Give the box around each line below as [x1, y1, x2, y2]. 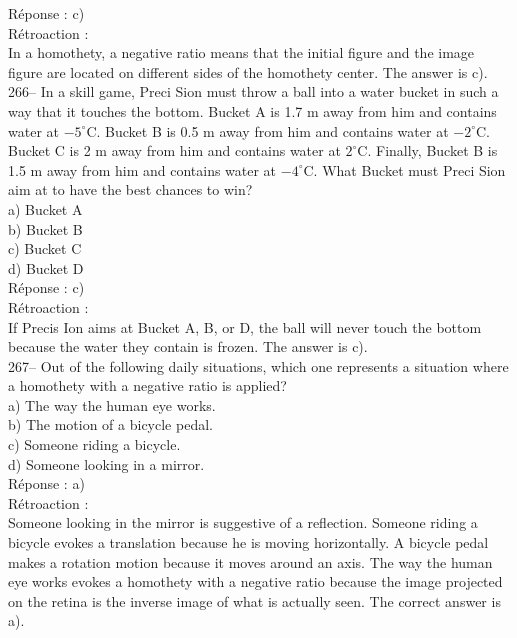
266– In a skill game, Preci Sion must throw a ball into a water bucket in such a [8, 81, 499, 102]
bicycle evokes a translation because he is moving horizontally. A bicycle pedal [8, 532, 489, 553]
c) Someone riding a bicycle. [8, 434, 181, 455]
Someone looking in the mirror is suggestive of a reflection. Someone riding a [8, 512, 478, 533]
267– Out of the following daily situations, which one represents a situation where [8, 355, 509, 376]
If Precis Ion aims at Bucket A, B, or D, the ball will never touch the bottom [8, 316, 482, 337]
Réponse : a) [8, 473, 85, 494]
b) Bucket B [8, 218, 83, 239]
